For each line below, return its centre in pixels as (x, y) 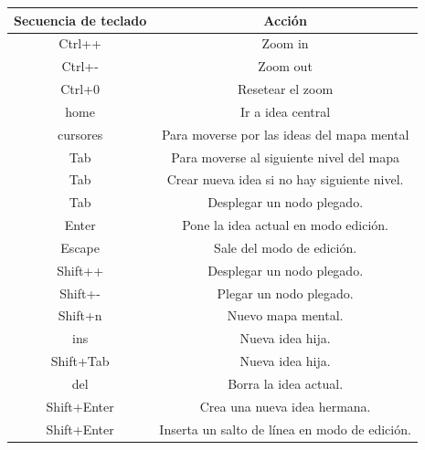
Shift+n (80, 315)
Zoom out (285, 66)
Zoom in (285, 43)
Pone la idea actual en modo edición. (285, 225)
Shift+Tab (80, 361)
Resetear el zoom (286, 89)
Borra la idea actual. (286, 383)
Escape (80, 247)
